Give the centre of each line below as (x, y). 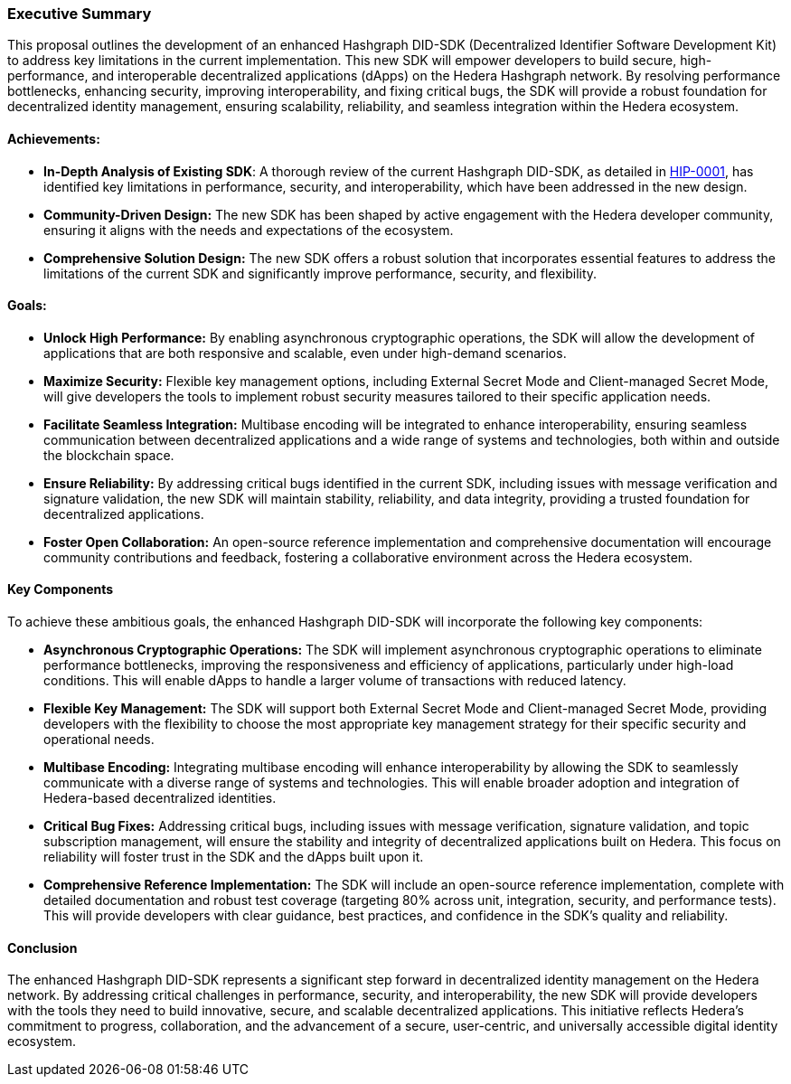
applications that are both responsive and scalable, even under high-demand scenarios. (305, 353)
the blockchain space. (109, 455)
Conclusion (42, 947)
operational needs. (99, 740)
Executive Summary (80, 14)
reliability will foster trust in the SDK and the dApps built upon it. (234, 857)
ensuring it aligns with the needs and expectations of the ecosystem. (249, 230)
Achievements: (54, 138)
